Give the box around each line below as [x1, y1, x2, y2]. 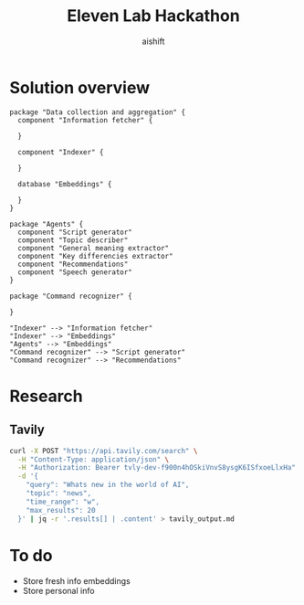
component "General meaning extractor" [17, 243, 170, 252]
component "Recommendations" [17, 260, 129, 269]
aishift [142, 36, 165, 47]
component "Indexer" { [17, 147, 104, 156]
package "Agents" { [9, 219, 84, 228]
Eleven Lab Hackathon [67, 5, 240, 27]
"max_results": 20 [26, 505, 96, 515]
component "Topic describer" [17, 235, 129, 245]
